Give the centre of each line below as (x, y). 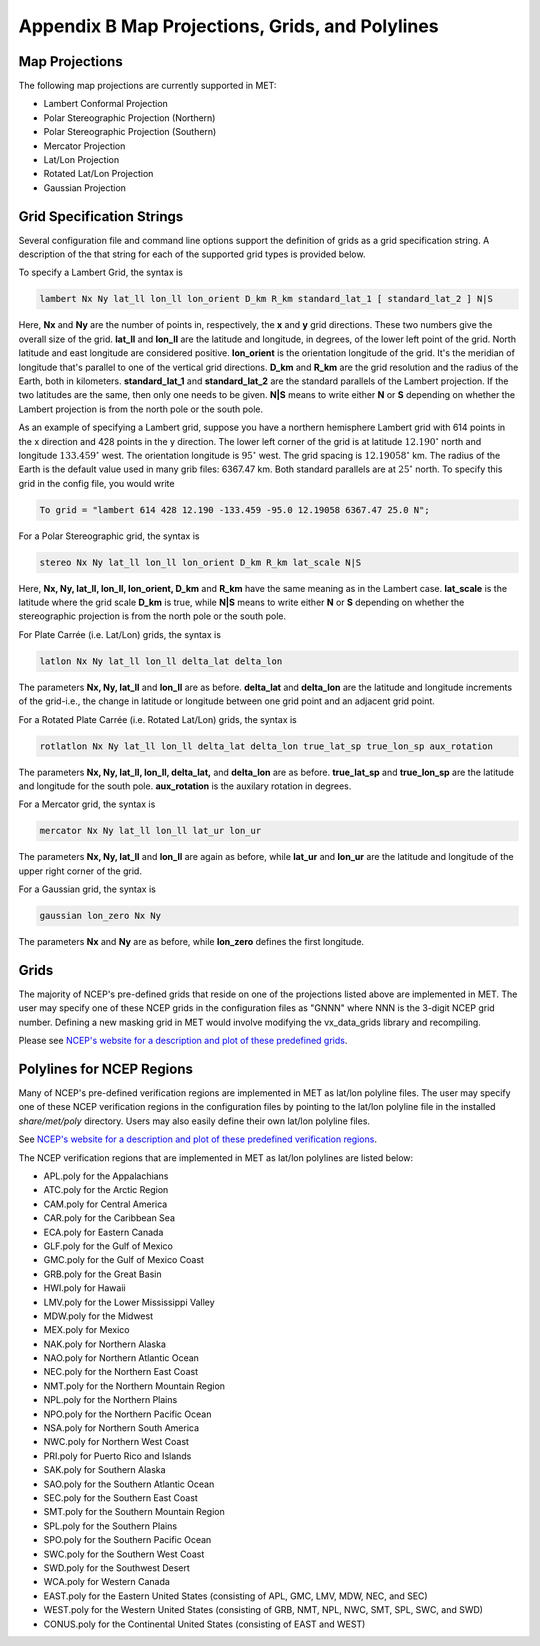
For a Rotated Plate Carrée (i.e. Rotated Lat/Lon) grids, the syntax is (157, 719)
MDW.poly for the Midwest (98, 1316)
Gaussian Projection (85, 187)
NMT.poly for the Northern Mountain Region (134, 1386)
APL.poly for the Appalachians (106, 1176)
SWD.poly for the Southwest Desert (116, 1567)
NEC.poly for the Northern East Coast (121, 1372)
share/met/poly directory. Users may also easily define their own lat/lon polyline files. (194, 1121)
